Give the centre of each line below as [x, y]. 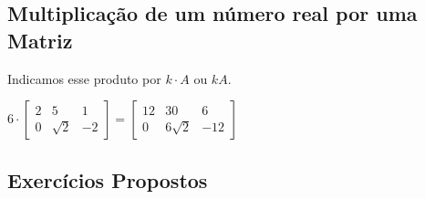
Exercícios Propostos [108, 179]
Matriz [40, 40]
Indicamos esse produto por [84, 78]
